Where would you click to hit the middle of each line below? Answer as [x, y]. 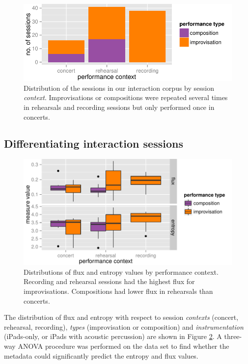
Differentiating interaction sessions [94, 143]
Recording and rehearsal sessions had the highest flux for [109, 281]
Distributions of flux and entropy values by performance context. [121, 272]
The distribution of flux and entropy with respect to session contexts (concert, [121, 317]
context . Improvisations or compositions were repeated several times [126, 97]
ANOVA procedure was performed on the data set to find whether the [124, 346]
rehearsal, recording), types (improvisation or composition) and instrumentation [124, 326]
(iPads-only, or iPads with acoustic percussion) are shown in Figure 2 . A [113, 336]
